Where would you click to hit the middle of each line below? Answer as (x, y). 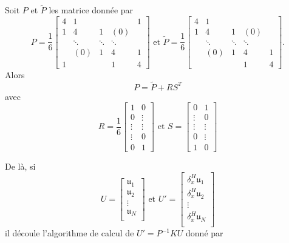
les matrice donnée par (91, 10)
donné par (205, 233)
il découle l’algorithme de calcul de (70, 233)
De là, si (20, 166)
